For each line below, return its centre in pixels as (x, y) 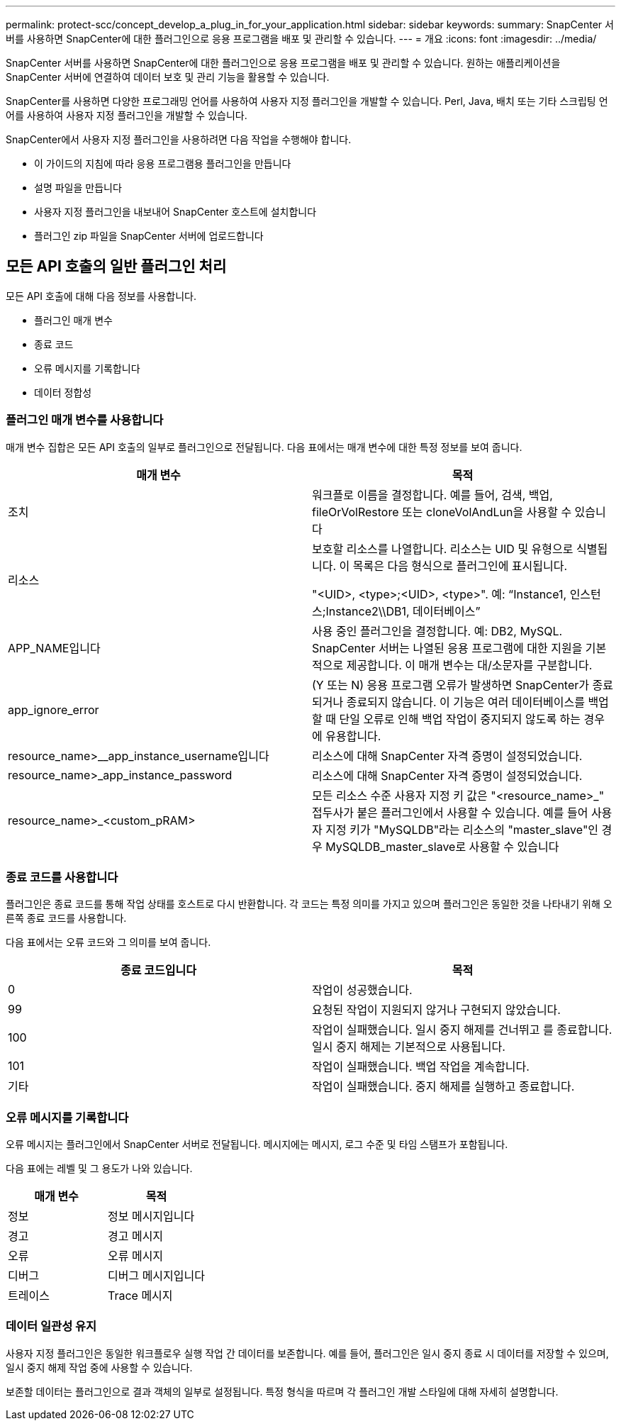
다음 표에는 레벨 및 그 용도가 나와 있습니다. (99, 1169)
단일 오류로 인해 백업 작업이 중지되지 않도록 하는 (460, 719)
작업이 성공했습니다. (362, 990)
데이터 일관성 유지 (51, 1326)
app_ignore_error (54, 709)
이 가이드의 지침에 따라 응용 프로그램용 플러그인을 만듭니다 (163, 163)
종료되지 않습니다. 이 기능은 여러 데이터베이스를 (465, 702)
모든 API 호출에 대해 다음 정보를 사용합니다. (101, 296)
